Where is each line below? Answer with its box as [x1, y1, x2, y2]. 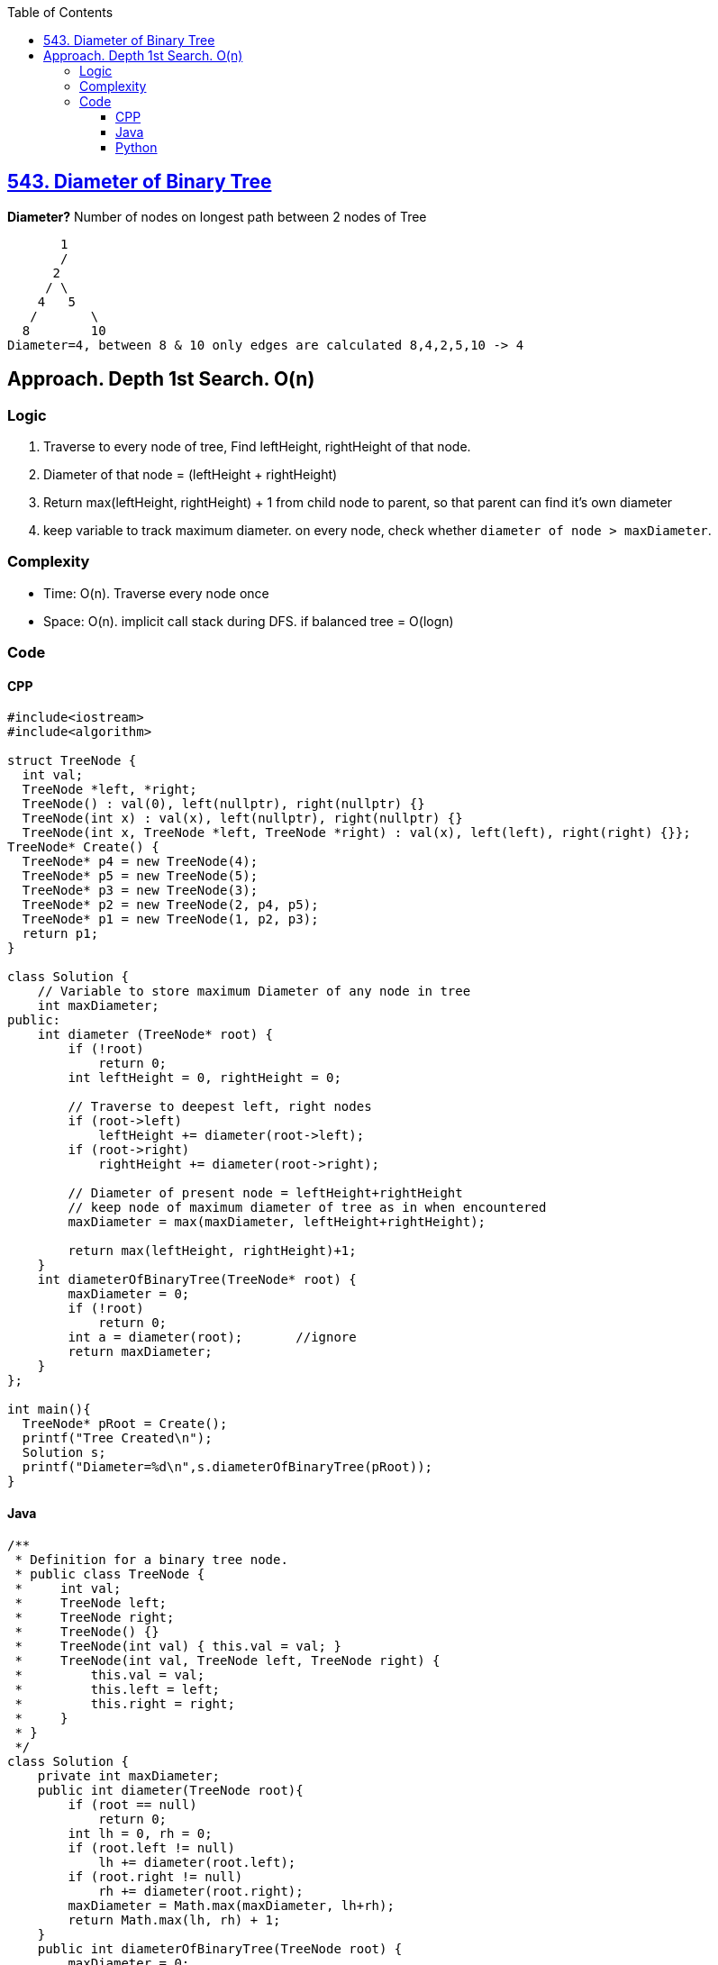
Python [115, 140, 158, 155]
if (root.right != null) [68, 1869, 243, 1884]
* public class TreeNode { [14, 1566, 205, 1581]
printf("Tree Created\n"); [22, 1431, 213, 1446]
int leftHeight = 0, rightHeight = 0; [68, 1070, 341, 1086]
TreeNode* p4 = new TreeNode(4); [22, 854, 259, 869]
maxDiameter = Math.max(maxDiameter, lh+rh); [68, 1897, 395, 1913]
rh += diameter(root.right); [98, 1883, 304, 1898]
